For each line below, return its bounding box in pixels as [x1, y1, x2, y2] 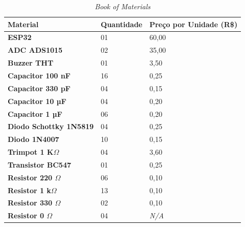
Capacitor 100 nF [8, 70, 71, 80]
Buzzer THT [8, 57, 54, 68]
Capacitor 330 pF [8, 82, 71, 93]
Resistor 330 [8, 197, 53, 208]
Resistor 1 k [8, 184, 51, 195]
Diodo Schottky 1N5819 [8, 121, 94, 132]
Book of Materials [95, 1, 150, 11]
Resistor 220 [8, 172, 53, 182]
